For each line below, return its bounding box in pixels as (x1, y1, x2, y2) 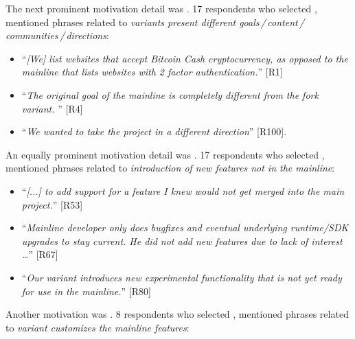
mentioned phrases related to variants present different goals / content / (5, 14, 305, 29)
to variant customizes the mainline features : (5, 320, 190, 334)
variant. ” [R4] (21, 101, 83, 115)
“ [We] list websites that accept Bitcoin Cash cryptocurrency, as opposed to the (21, 51, 348, 65)
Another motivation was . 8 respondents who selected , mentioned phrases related (5, 307, 349, 321)
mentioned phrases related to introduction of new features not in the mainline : (5, 161, 335, 175)
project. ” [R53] (21, 197, 83, 211)
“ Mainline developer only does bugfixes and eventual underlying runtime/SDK (21, 220, 349, 235)
